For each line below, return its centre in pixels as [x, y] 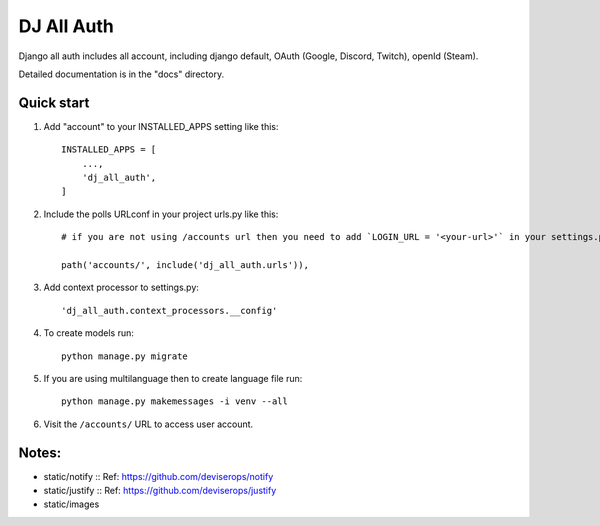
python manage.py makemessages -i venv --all [175, 401]
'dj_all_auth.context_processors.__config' [169, 310]
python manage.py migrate [125, 356]
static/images [71, 504]
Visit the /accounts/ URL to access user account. [148, 424]
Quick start [54, 102]
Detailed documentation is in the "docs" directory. [121, 74]
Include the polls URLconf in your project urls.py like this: [161, 214]
